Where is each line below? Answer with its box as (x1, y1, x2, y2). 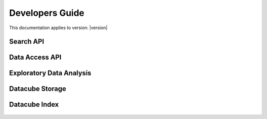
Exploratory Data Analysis (9, 69, 91, 78)
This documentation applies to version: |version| (9, 25, 108, 31)
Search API (9, 38, 44, 46)
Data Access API (9, 53, 62, 62)
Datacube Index (9, 100, 59, 109)
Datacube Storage (9, 84, 66, 93)
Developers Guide (9, 7, 85, 18)
